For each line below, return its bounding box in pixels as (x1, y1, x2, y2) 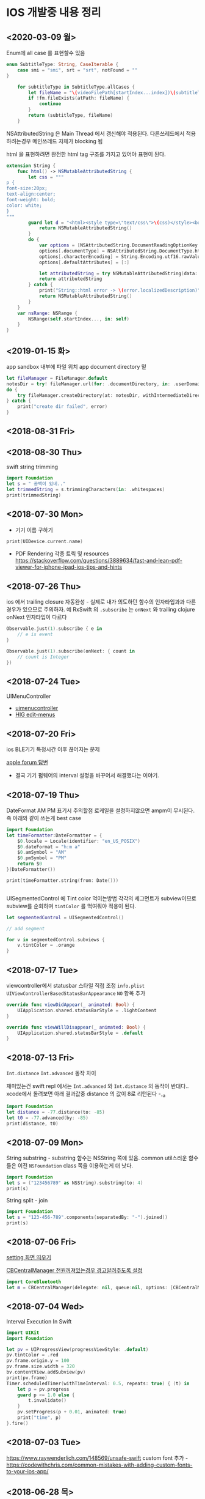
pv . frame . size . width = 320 (6, 1363, 75, 1370)
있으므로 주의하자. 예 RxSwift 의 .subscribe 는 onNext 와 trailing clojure (22, 606, 195, 613)
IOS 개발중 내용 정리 (6, 6, 101, 20)
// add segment (6, 925, 45, 931)
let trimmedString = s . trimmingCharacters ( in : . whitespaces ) (6, 487, 165, 493)
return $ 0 (17, 861, 43, 867)
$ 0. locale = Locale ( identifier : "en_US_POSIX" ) (17, 838, 140, 844)
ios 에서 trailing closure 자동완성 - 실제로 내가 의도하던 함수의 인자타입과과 (6, 598, 185, 605)
